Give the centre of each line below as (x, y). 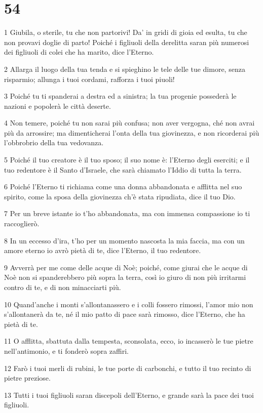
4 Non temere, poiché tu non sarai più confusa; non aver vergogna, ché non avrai (129, 123)
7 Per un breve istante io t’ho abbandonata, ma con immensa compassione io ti (127, 213)
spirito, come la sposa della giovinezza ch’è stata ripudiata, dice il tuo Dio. (120, 196)
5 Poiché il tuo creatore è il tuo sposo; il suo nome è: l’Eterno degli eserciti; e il (127, 160)
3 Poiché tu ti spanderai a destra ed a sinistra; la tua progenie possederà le (120, 96)
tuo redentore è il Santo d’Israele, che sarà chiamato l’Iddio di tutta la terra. (123, 169)
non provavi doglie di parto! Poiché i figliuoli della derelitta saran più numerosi (127, 42)
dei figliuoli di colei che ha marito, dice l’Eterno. (79, 52)
